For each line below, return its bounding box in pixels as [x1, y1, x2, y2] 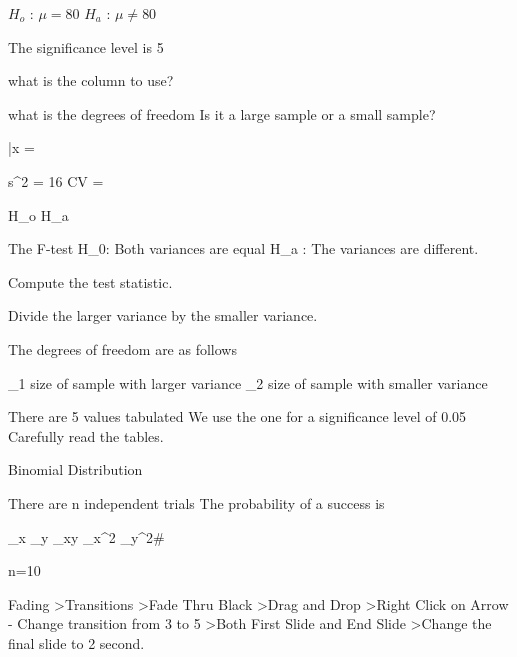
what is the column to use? [8, 70, 174, 91]
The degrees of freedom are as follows [8, 338, 237, 359]
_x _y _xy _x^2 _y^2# [8, 526, 165, 547]
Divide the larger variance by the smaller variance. [8, 305, 318, 326]
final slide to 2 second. [8, 632, 145, 653]
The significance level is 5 [8, 36, 164, 57]
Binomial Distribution [8, 459, 143, 480]
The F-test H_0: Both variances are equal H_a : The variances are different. [8, 238, 479, 259]
